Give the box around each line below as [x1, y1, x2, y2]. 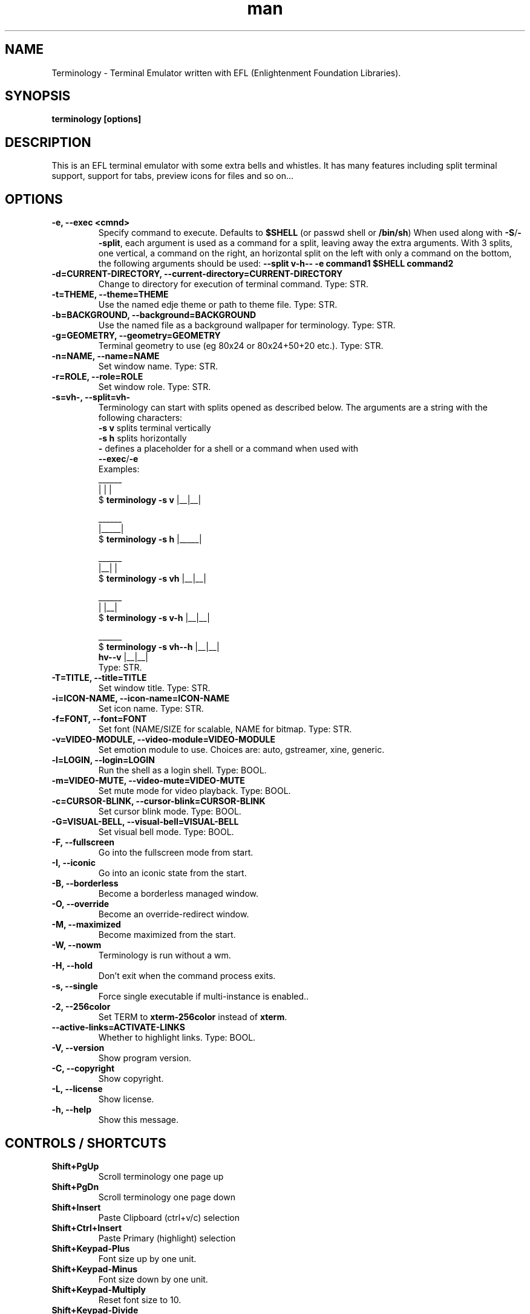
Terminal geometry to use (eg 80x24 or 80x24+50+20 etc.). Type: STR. [98, 340, 384, 351]
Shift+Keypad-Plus [51, 1243, 130, 1254]
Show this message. [98, 1114, 179, 1125]
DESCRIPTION [5, 134, 91, 150]
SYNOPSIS [5, 88, 71, 104]
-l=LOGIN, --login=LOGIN [51, 755, 155, 766]
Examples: [98, 464, 140, 475]
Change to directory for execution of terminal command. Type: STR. [98, 279, 368, 290]
